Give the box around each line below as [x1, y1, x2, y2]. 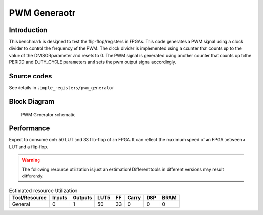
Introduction [9, 26, 48, 34]
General [12, 200, 30, 207]
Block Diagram [9, 98, 55, 106]
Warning [22, 157, 40, 163]
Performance [9, 124, 50, 133]
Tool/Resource [12, 194, 47, 201]
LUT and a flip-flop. [9, 144, 49, 150]
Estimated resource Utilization [9, 187, 78, 194]
